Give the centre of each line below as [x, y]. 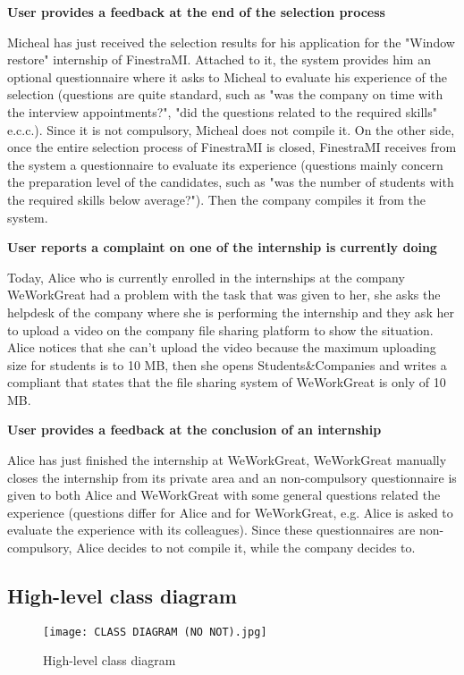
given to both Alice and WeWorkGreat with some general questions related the [224, 495]
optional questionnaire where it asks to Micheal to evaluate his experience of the [227, 76]
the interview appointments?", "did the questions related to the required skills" [222, 111]
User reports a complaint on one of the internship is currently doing [222, 247]
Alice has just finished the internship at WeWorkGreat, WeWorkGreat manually [227, 460]
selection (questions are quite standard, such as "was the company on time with [225, 94]
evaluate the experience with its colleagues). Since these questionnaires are [211, 530]
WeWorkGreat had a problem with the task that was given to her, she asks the [224, 295]
